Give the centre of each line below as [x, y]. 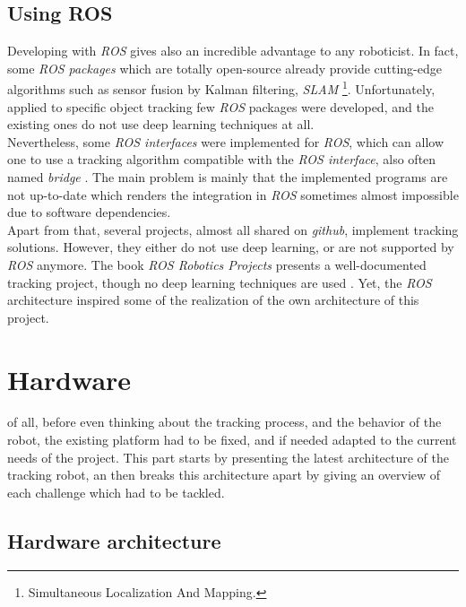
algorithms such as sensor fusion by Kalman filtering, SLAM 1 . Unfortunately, [221, 88]
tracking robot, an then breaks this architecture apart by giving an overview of [224, 475]
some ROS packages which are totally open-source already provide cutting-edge [225, 68]
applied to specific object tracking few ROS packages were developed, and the [220, 106]
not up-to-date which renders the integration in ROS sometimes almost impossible [233, 194]
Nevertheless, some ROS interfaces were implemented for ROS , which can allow [226, 141]
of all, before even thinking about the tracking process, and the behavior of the [224, 422]
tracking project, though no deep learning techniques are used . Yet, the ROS [220, 282]
